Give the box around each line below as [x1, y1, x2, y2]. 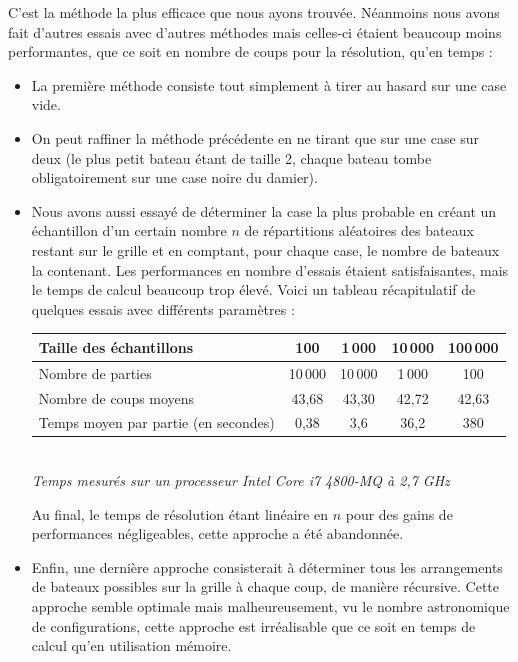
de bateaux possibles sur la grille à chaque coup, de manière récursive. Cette [31, 576, 500, 597]
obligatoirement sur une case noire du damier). [31, 167, 318, 188]
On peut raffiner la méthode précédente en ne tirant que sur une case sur [31, 127, 480, 148]
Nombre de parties [38, 362, 152, 383]
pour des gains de [345, 503, 453, 524]
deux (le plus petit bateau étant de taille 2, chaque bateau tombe [31, 147, 432, 168]
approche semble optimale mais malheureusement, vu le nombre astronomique [31, 596, 510, 616]
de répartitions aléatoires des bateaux [244, 220, 474, 241]
